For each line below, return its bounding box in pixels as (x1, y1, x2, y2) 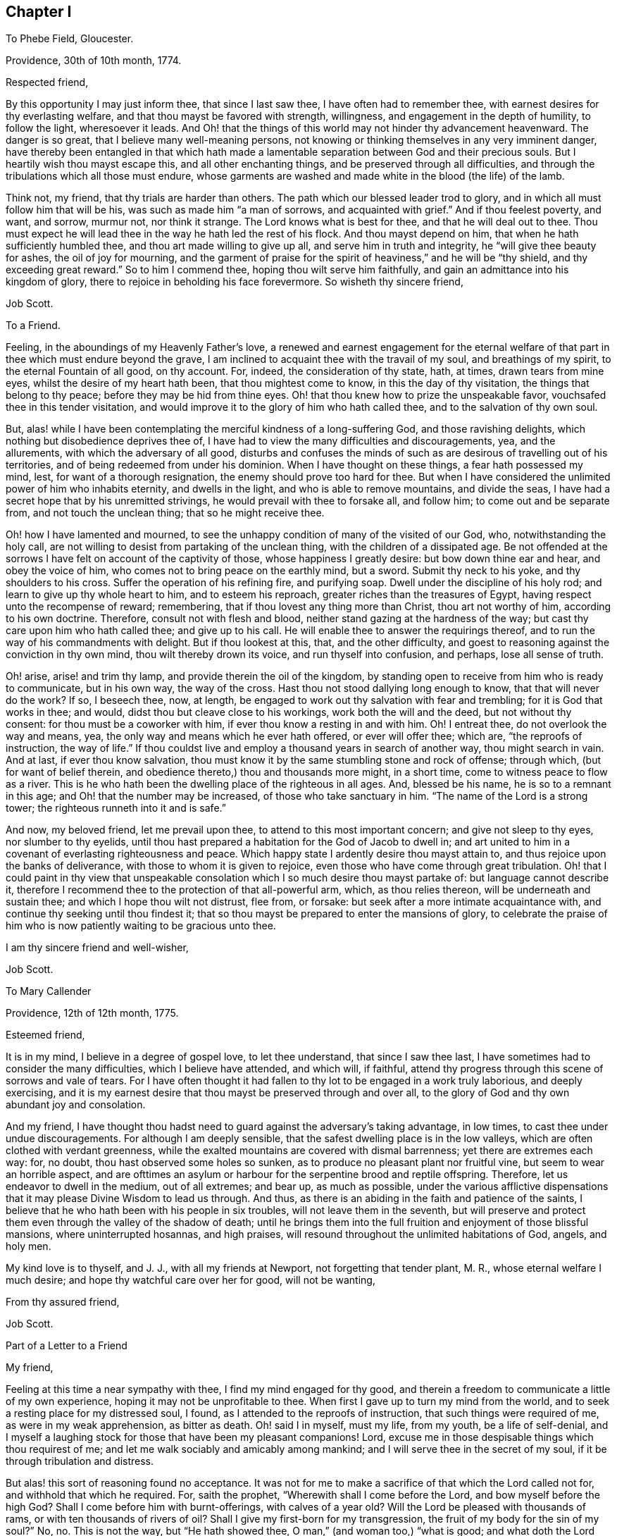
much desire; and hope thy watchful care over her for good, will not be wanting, (6, 1274, 375, 1287)
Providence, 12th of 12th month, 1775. (6, 1007, 179, 1020)
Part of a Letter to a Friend (6, 1339, 127, 1352)
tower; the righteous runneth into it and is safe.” (6, 802, 226, 815)
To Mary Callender (6, 985, 92, 998)
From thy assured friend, (6, 1296, 120, 1308)
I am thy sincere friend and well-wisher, (6, 941, 189, 954)
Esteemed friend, (6, 1029, 85, 1041)
